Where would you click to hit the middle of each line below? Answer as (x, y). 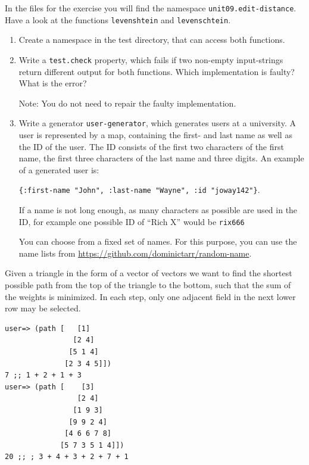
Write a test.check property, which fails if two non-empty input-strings (151, 59)
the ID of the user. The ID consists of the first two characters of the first (151, 146)
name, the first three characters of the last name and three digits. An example (161, 158)
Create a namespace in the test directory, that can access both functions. (152, 40)
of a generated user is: (59, 169)
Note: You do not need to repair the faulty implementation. (127, 103)
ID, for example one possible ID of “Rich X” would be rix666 (132, 221)
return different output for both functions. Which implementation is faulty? (157, 71)
